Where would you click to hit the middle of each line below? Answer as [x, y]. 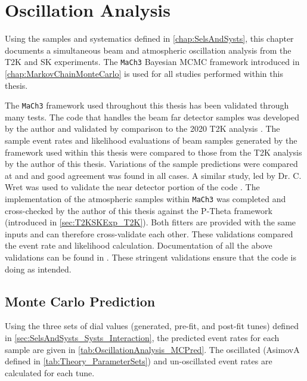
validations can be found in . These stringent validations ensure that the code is [151, 257]
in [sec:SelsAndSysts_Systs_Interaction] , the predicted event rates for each [142, 337]
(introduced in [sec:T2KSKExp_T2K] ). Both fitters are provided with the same [151, 222]
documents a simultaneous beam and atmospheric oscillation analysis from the [148, 50]
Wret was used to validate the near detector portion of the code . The [132, 187]
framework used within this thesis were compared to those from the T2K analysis [153, 152]
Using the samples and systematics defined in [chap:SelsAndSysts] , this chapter [149, 38]
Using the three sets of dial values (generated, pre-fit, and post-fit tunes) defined [152, 326]
